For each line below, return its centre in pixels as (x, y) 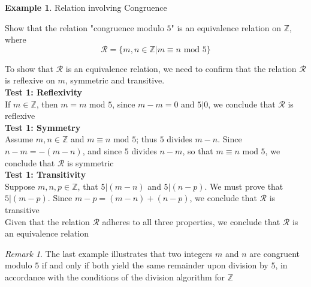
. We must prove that (244, 186)
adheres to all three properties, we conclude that (191, 221)
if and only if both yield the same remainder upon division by (155, 265)
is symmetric (90, 162)
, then (47, 104)
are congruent (275, 253)
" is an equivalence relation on (226, 27)
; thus (147, 139)
